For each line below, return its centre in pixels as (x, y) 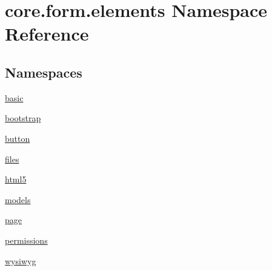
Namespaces (44, 72)
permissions (26, 240)
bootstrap (23, 118)
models (18, 199)
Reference (47, 34)
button (18, 138)
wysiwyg (21, 260)
